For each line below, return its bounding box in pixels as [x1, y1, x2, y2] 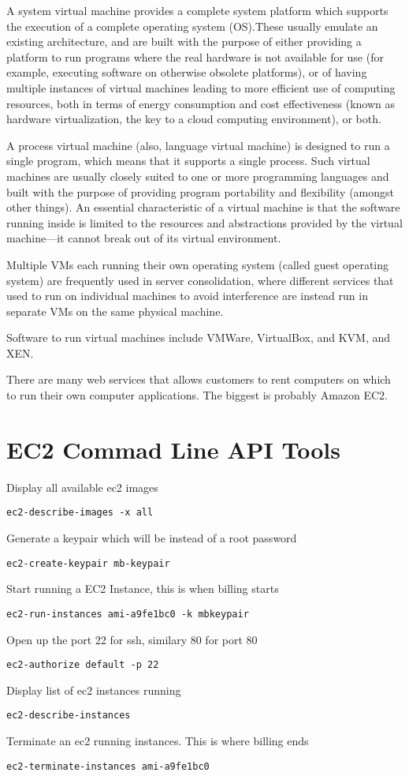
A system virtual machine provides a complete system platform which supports [6, 2, 389, 18]
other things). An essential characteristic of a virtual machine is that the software [6, 199, 400, 216]
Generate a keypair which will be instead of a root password [6, 530, 297, 546]
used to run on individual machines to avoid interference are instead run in [6, 287, 368, 304]
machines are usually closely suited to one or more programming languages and [6, 167, 389, 184]
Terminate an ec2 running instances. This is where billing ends [6, 733, 309, 749]
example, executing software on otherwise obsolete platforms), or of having [6, 64, 367, 81]
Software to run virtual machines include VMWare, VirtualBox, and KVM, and [6, 329, 391, 346]
